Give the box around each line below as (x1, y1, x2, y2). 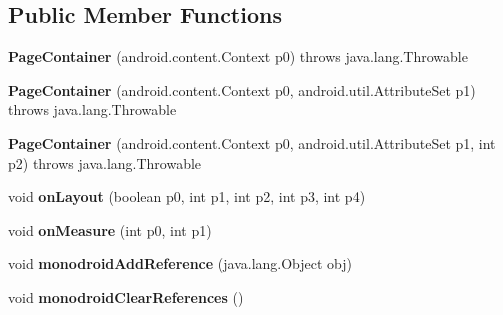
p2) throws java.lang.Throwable (8, 152, 202, 173)
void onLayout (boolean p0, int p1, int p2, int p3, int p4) (8, 186, 366, 207)
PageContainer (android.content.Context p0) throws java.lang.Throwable (8, 46, 468, 67)
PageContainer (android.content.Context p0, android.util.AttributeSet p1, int (8, 132, 496, 153)
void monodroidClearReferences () (8, 286, 244, 307)
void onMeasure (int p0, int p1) (8, 219, 212, 240)
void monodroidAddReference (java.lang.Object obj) (8, 253, 353, 274)
